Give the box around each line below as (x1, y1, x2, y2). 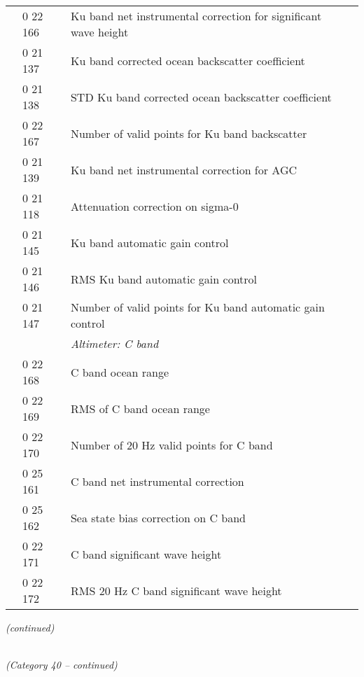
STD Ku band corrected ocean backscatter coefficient (70, 88, 332, 105)
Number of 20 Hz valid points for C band (70, 436, 273, 453)
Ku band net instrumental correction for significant (70, 8, 322, 24)
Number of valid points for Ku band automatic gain (70, 299, 325, 315)
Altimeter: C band (70, 335, 159, 351)
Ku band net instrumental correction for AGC (70, 161, 297, 178)
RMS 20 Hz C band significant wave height (70, 582, 282, 599)
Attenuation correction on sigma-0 (70, 197, 239, 214)
